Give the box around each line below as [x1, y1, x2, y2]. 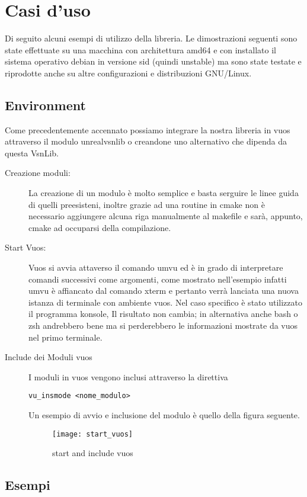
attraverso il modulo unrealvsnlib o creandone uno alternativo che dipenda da [5, 135, 287, 148]
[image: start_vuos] [52, 429, 133, 438]
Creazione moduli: [5, 166, 71, 179]
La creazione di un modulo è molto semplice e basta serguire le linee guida [28, 187, 299, 199]
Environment [5, 95, 86, 114]
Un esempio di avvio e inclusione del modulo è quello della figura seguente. [28, 409, 300, 421]
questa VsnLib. [5, 146, 59, 159]
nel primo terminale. [28, 331, 103, 343]
